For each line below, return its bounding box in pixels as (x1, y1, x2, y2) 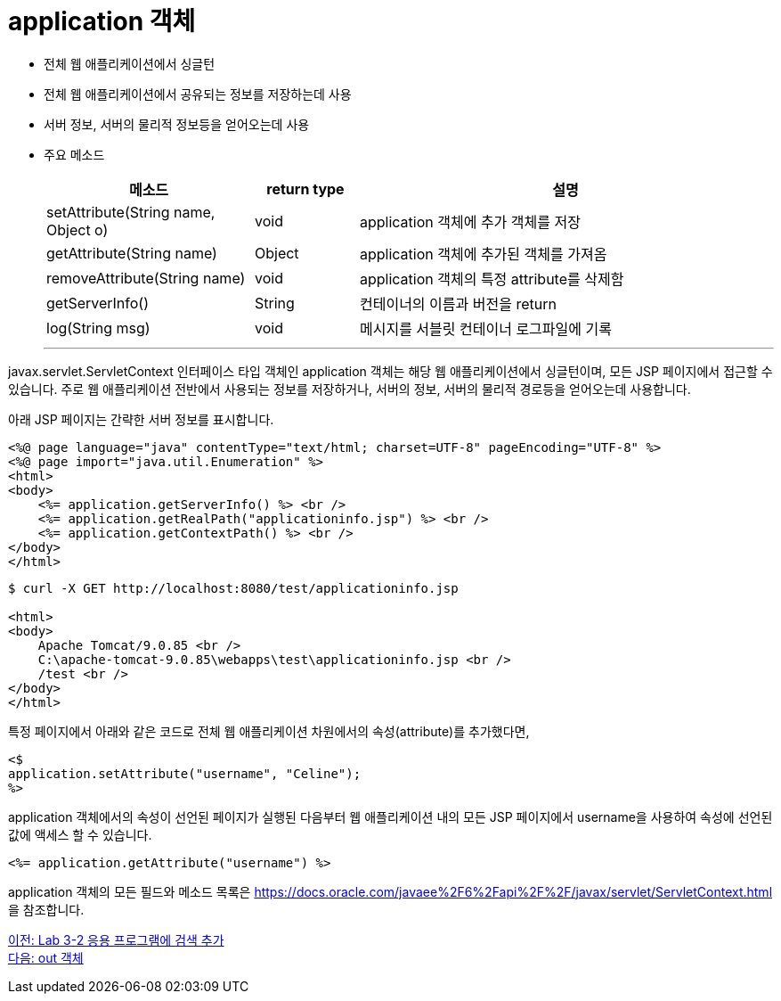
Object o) (46, 220, 109, 239)
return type (266, 179, 345, 198)
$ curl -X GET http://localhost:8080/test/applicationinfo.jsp (8, 580, 459, 595)
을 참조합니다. (8, 901, 85, 917)
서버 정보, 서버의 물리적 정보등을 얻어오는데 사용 (44, 116, 310, 132)
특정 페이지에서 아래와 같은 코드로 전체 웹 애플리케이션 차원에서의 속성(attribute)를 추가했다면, (8, 723, 530, 739)
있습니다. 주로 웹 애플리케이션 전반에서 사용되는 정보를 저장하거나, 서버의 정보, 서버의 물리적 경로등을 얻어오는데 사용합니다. (8, 381, 691, 397)
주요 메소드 (44, 146, 105, 162)
